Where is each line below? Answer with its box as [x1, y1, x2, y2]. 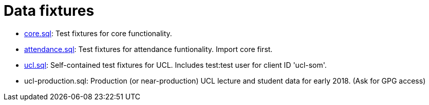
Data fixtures [4, 2, 95, 19]
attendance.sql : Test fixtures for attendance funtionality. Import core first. [24, 44, 273, 54]
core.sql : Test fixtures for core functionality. [24, 29, 172, 38]
